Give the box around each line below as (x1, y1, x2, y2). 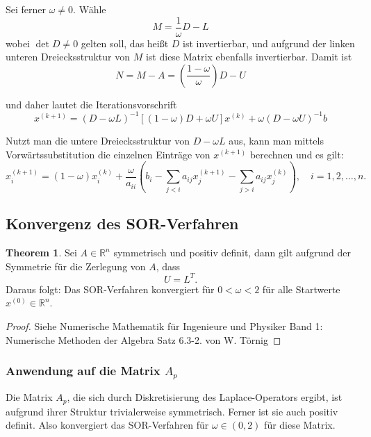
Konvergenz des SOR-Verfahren (6, 213, 239, 234)
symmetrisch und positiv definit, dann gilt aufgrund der (113, 245, 351, 260)
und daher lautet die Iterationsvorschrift (6, 97, 177, 111)
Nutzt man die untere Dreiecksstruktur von (6, 133, 190, 147)
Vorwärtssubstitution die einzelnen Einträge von (6, 147, 211, 161)
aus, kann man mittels (229, 133, 324, 147)
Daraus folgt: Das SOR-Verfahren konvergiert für (6, 281, 215, 296)
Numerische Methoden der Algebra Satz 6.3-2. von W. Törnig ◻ (6, 332, 281, 347)
